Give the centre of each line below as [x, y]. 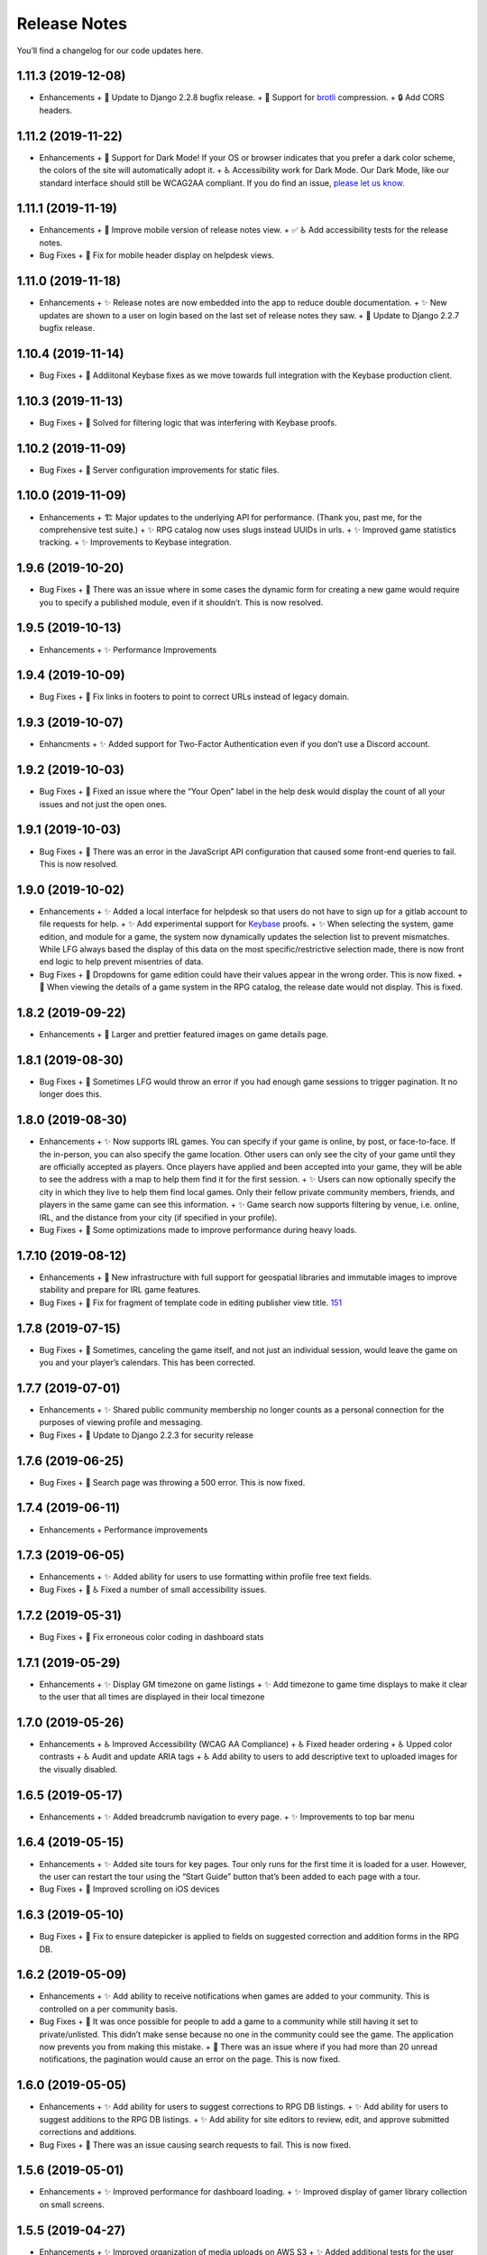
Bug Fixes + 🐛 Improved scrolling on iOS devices [129, 1889]
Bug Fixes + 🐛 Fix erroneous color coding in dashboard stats [152, 1636]
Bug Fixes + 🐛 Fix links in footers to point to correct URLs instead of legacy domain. [194, 697]
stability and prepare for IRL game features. [120, 1290]
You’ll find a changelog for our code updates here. [110, 51]
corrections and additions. [88, 2132]
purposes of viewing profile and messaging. [121, 1422]
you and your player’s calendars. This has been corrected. [147, 1362]
